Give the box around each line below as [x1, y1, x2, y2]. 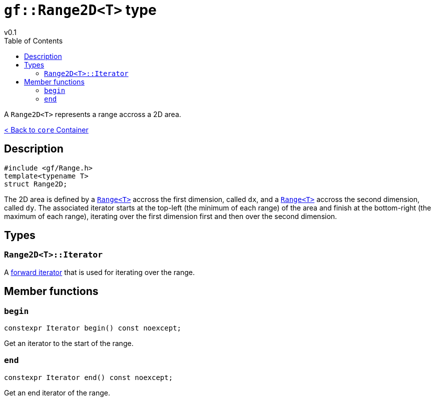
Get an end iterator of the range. [4, 388, 110, 397]
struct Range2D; [4, 179, 68, 188]
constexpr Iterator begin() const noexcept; [4, 324, 182, 332]
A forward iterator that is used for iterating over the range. [4, 267, 195, 276]
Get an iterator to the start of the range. [4, 339, 134, 348]
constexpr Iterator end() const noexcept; [4, 373, 173, 381]
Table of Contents [4, 36, 63, 45]
